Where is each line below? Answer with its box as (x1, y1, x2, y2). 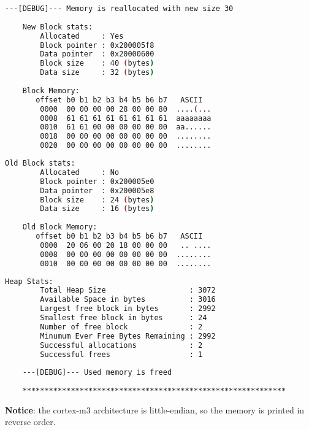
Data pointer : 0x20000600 (40, 50, 154, 59)
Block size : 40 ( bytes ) (40, 59, 154, 68)
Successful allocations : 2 (40, 340, 203, 350)
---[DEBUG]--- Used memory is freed (22, 368, 172, 377)
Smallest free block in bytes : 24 (40, 313, 207, 322)
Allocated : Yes (40, 31, 124, 40)
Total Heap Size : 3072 (40, 286, 216, 295)
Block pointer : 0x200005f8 (40, 40, 154, 50)
